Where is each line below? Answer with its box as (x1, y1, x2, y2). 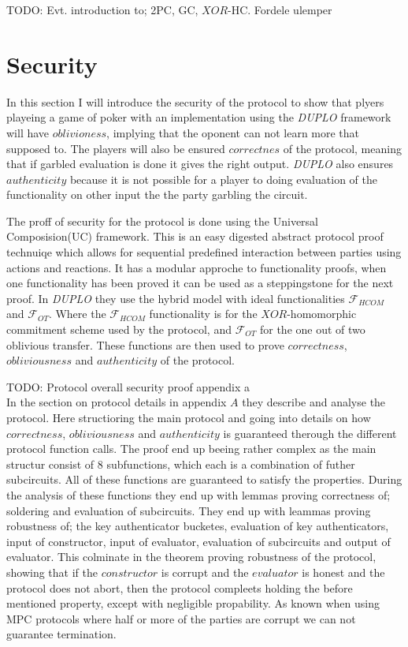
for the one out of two (259, 321, 365, 338)
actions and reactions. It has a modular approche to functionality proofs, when (6, 259, 387, 275)
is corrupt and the (161, 563, 249, 580)
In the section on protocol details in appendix (6, 394, 227, 410)
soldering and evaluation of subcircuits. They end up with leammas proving (6, 502, 371, 518)
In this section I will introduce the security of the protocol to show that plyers (6, 93, 384, 110)
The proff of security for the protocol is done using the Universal (6, 212, 319, 229)
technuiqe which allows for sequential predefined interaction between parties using (6, 244, 402, 260)
